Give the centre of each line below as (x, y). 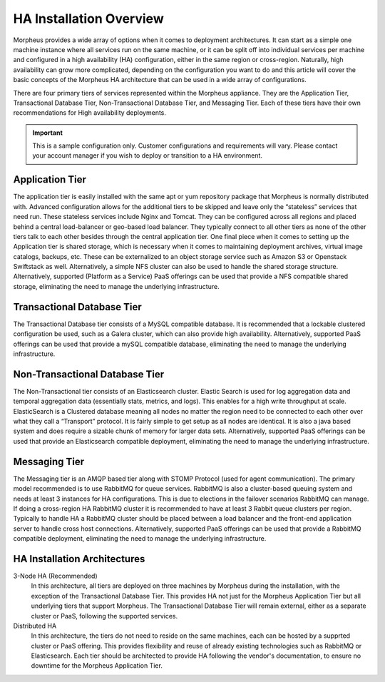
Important (48, 133)
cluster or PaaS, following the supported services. (104, 616)
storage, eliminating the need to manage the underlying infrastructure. (117, 286)
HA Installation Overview (88, 19)
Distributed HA (35, 626)
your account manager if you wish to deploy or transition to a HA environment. (148, 156)
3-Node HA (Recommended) (55, 576)
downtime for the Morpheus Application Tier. (97, 666)
